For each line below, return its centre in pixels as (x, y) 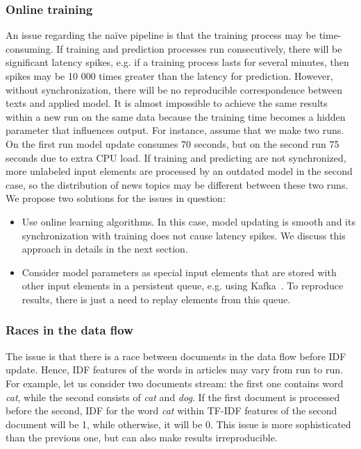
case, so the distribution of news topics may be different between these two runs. (177, 184)
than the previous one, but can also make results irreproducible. (142, 438)
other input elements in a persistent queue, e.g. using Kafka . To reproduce (183, 286)
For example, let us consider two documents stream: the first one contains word (175, 383)
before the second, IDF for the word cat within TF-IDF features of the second (171, 410)
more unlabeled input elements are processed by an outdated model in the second (179, 171)
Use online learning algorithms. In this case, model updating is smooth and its (188, 221)
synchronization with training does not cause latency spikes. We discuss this (184, 235)
